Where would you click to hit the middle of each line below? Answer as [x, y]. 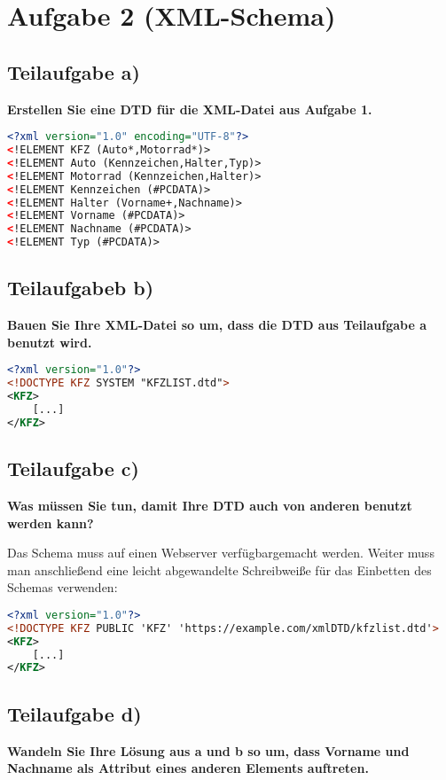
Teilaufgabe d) [74, 713]
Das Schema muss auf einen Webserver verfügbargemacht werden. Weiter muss [221, 553]
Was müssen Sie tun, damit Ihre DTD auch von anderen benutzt [210, 506]
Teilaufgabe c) [73, 468]
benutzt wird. [50, 342]
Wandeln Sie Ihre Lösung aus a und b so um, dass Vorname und [208, 750]
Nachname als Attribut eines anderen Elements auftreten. [188, 768]
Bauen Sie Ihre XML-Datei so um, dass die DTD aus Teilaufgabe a [217, 325]
